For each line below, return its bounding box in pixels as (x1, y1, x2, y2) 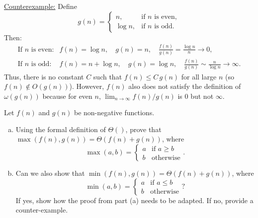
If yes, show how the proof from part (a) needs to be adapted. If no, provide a (15, 195, 254, 205)
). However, (69, 81, 104, 91)
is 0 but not (177, 90, 214, 101)
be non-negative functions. (74, 107, 155, 118)
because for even (42, 90, 92, 101)
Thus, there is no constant (4, 71, 84, 81)
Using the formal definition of (15, 124, 106, 134)
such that (93, 71, 122, 81)
